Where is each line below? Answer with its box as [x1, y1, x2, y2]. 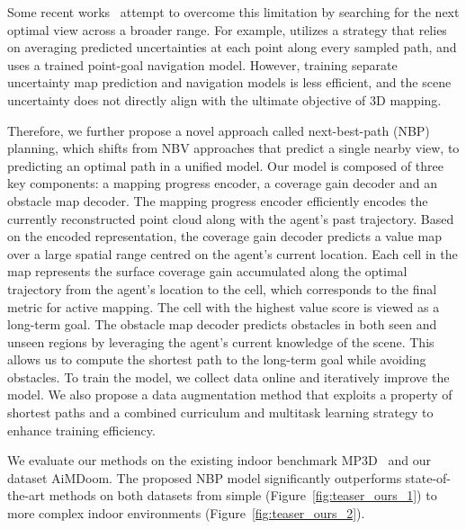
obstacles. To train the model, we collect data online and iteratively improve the [7, 367, 450, 386]
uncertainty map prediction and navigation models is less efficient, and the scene [7, 73, 452, 92]
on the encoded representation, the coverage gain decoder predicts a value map [7, 227, 442, 246]
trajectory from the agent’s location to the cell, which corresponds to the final [7, 279, 437, 298]
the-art [7, 486, 46, 505]
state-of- [405, 468, 452, 487]
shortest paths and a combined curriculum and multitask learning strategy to [7, 403, 434, 422]
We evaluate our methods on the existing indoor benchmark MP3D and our [7, 451, 431, 470]
